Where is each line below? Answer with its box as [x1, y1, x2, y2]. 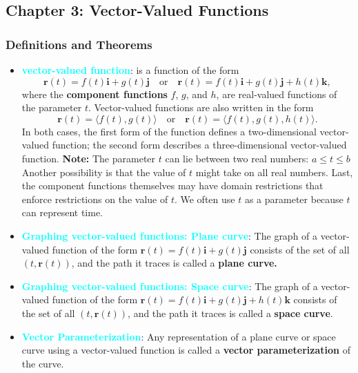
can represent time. [21, 205, 103, 220]
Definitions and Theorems [6, 35, 152, 52]
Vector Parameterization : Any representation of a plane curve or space [21, 329, 336, 343]
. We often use [174, 191, 235, 206]
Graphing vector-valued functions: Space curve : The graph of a [21, 278, 318, 293]
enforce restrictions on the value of [21, 191, 168, 206]
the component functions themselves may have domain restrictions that [21, 178, 324, 193]
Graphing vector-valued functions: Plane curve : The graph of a [21, 228, 318, 242]
